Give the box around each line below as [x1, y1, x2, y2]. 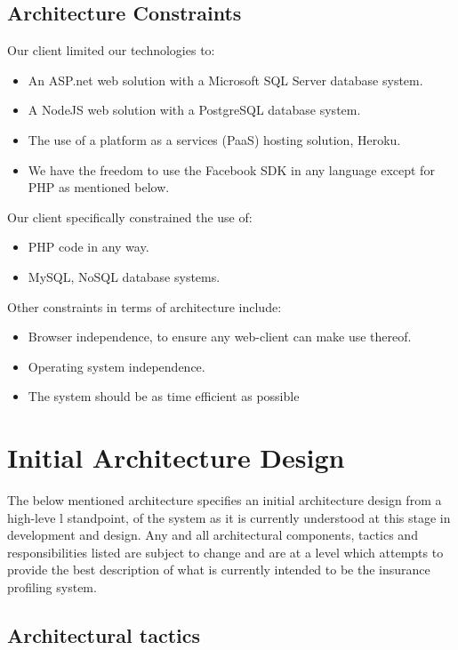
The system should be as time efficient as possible [28, 387, 300, 405]
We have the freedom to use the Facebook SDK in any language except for [28, 160, 435, 179]
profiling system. [7, 578, 97, 597]
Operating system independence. [28, 357, 205, 375]
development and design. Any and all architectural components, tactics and [7, 526, 418, 544]
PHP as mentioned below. [28, 178, 170, 197]
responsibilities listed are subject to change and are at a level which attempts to [7, 542, 444, 561]
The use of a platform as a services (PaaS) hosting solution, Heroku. [28, 130, 401, 148]
